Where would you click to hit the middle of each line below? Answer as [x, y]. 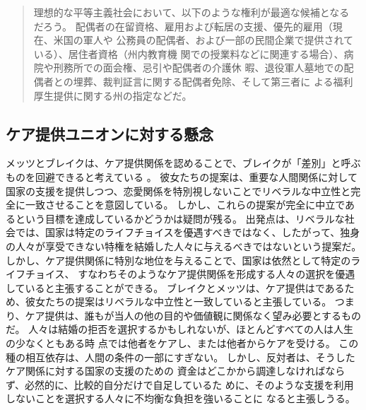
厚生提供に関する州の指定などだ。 [113, 95]
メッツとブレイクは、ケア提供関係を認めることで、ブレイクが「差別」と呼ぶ [183, 163]
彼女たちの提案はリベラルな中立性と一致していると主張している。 [178, 301]
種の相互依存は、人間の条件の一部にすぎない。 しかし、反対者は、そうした [181, 357]
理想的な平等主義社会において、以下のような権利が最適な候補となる [191, 12]
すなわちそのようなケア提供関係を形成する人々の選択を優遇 [217, 274]
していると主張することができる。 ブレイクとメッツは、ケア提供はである [175, 287]
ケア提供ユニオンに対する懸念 [110, 133]
